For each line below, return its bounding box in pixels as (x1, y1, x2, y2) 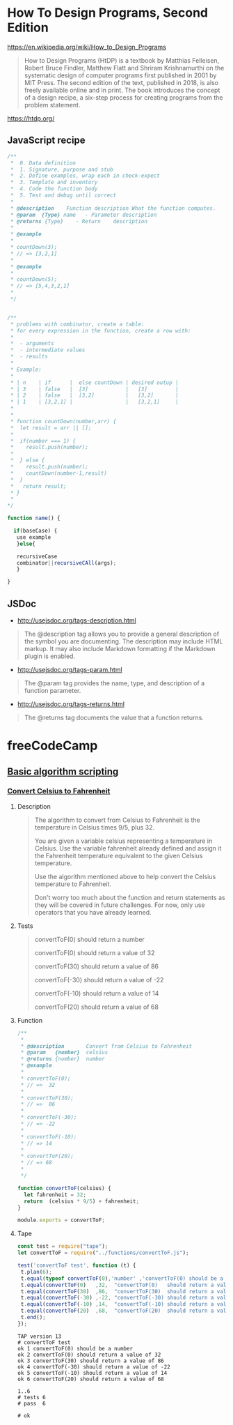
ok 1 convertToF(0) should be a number (17, 1345, 134, 1352)
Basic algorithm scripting (7, 765, 119, 777)
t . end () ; (20, 1314, 47, 1321)
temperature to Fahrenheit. (34, 880, 112, 888)
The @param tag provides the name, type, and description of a (24, 678, 205, 687)
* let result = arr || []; (10, 424, 92, 432)
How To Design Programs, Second (7, 5, 209, 21)
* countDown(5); (10, 276, 58, 283)
